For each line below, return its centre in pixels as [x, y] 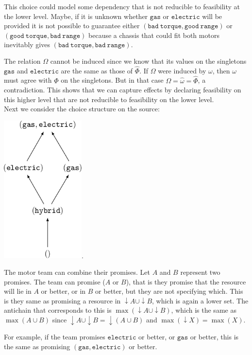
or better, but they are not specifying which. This [169, 291]
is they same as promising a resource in [62, 300]
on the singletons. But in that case [112, 80]
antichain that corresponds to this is [58, 310]
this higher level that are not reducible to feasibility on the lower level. [109, 99]
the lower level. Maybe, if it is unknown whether [76, 16]
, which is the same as [204, 310]
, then [221, 70]
